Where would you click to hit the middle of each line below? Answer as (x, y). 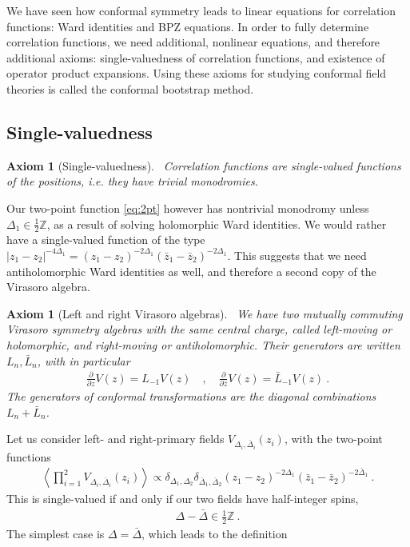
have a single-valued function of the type (106, 240)
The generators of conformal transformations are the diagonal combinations (191, 395)
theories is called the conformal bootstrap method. (130, 88)
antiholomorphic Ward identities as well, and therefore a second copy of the (191, 271)
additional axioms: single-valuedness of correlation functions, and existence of (196, 57)
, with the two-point (333, 439)
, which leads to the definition (215, 533)
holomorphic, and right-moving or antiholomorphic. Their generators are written (203, 344)
